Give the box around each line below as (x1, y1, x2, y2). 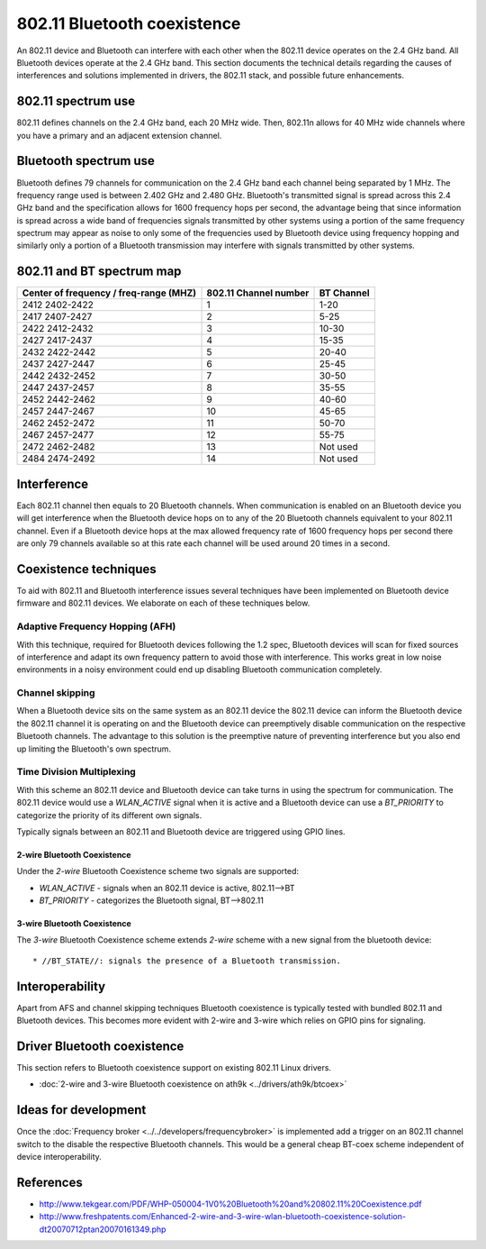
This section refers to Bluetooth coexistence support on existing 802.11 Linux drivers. (16, 1062, 332, 1073)
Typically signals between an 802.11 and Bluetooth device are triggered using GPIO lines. (16, 825, 346, 837)
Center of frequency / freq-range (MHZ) (22, 287, 197, 299)
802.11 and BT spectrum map (16, 264, 182, 279)
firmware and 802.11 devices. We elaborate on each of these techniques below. (16, 597, 310, 608)
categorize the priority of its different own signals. (16, 809, 202, 820)
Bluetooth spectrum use (16, 153, 155, 169)
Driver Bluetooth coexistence (16, 1038, 184, 1053)
